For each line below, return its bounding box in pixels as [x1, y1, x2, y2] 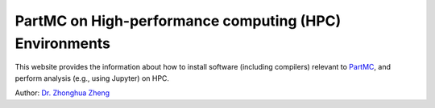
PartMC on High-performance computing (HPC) [14, 12, 342, 30]
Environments [14, 34, 111, 52]
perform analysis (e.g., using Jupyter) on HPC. [14, 73, 169, 83]
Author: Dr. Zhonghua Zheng [14, 88, 110, 98]
